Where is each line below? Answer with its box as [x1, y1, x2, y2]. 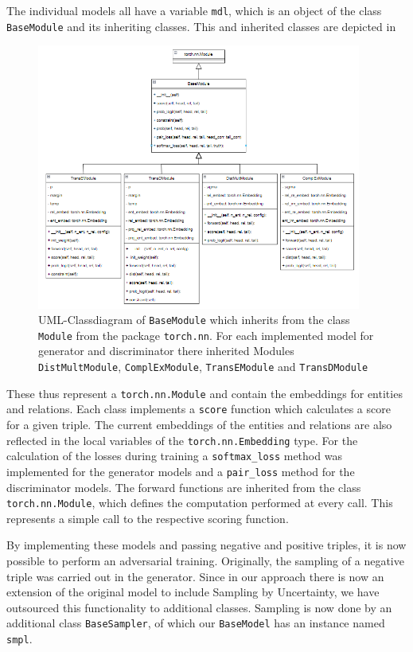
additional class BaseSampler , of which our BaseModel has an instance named [6, 615, 385, 631]
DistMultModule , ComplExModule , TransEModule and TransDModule [38, 358, 368, 375]
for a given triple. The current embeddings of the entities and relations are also [6, 416, 392, 432]
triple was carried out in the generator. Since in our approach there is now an [6, 568, 384, 584]
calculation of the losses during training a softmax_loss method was [6, 447, 342, 464]
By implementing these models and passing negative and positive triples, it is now [6, 537, 407, 553]
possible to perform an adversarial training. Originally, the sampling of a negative [6, 552, 404, 568]
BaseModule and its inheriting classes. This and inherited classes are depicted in [6, 18, 396, 34]
